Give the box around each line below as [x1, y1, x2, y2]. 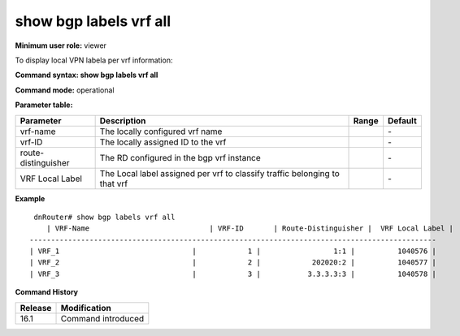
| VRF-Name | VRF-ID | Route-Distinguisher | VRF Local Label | [46, 224, 454, 233]
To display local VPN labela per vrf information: [15, 55, 173, 65]
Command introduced [60, 312, 145, 324]
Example [15, 193, 46, 203]
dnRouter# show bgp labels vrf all [33, 212, 176, 222]
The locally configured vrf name [99, 126, 223, 137]
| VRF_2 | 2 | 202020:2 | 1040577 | [29, 258, 436, 267]
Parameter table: [15, 100, 73, 110]
